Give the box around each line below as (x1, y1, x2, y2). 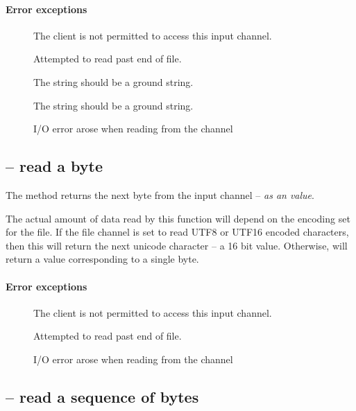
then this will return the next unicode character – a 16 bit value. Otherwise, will (6, 238, 348, 252)
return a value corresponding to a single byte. (6, 252, 199, 266)
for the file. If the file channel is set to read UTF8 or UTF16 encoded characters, (6, 225, 349, 239)
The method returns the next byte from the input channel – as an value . (6, 187, 314, 202)
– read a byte (6, 155, 103, 177)
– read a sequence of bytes (6, 385, 199, 407)
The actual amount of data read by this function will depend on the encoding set (6, 211, 350, 225)
